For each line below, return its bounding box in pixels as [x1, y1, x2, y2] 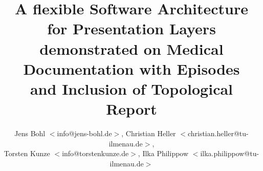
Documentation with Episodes [23, 58, 240, 79]
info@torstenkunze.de [62, 148, 129, 159]
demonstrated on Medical [39, 38, 224, 59]
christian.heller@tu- [187, 128, 249, 139]
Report [106, 98, 157, 119]
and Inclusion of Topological [30, 78, 233, 99]
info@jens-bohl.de [57, 128, 112, 139]
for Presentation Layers [47, 18, 216, 39]
